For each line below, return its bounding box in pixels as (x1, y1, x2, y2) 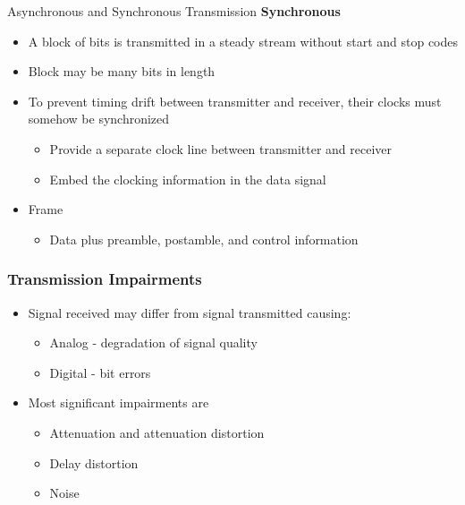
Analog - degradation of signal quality (49, 333, 258, 352)
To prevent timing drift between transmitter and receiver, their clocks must (28, 91, 442, 110)
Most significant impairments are (28, 393, 209, 412)
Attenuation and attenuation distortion (49, 423, 265, 441)
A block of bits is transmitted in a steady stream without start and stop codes (28, 31, 459, 50)
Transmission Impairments (7, 268, 202, 290)
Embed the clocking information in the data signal (49, 169, 326, 188)
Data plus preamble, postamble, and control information (49, 229, 359, 248)
